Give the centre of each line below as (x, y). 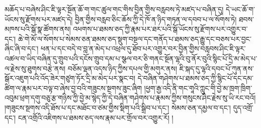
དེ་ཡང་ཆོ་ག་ (240, 9)
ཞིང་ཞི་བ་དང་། (22, 48)
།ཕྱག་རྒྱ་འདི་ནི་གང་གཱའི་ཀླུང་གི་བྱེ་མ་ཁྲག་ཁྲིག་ (198, 88)
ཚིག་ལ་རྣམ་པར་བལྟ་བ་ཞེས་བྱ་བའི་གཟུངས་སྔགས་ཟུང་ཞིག (73, 88)
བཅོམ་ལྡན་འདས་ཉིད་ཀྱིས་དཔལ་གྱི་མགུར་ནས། (122, 68)
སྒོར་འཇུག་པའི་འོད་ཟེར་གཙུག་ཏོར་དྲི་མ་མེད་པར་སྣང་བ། (70, 78)
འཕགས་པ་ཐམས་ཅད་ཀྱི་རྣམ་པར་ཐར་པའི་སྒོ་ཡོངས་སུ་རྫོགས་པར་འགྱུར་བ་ (160, 29)
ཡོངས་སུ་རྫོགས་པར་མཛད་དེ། (39, 19)
